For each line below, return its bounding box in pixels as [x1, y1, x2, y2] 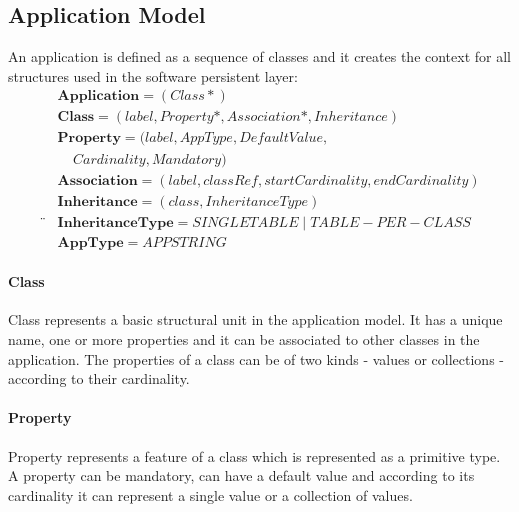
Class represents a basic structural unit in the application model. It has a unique [8, 309, 503, 330]
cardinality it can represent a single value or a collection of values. [8, 484, 413, 505]
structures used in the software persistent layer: [8, 65, 298, 86]
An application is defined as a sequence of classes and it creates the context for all [8, 46, 512, 67]
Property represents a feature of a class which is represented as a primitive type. [8, 445, 501, 466]
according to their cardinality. [8, 368, 190, 389]
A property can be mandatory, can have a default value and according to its [8, 465, 475, 486]
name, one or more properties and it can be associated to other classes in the [8, 329, 480, 350]
